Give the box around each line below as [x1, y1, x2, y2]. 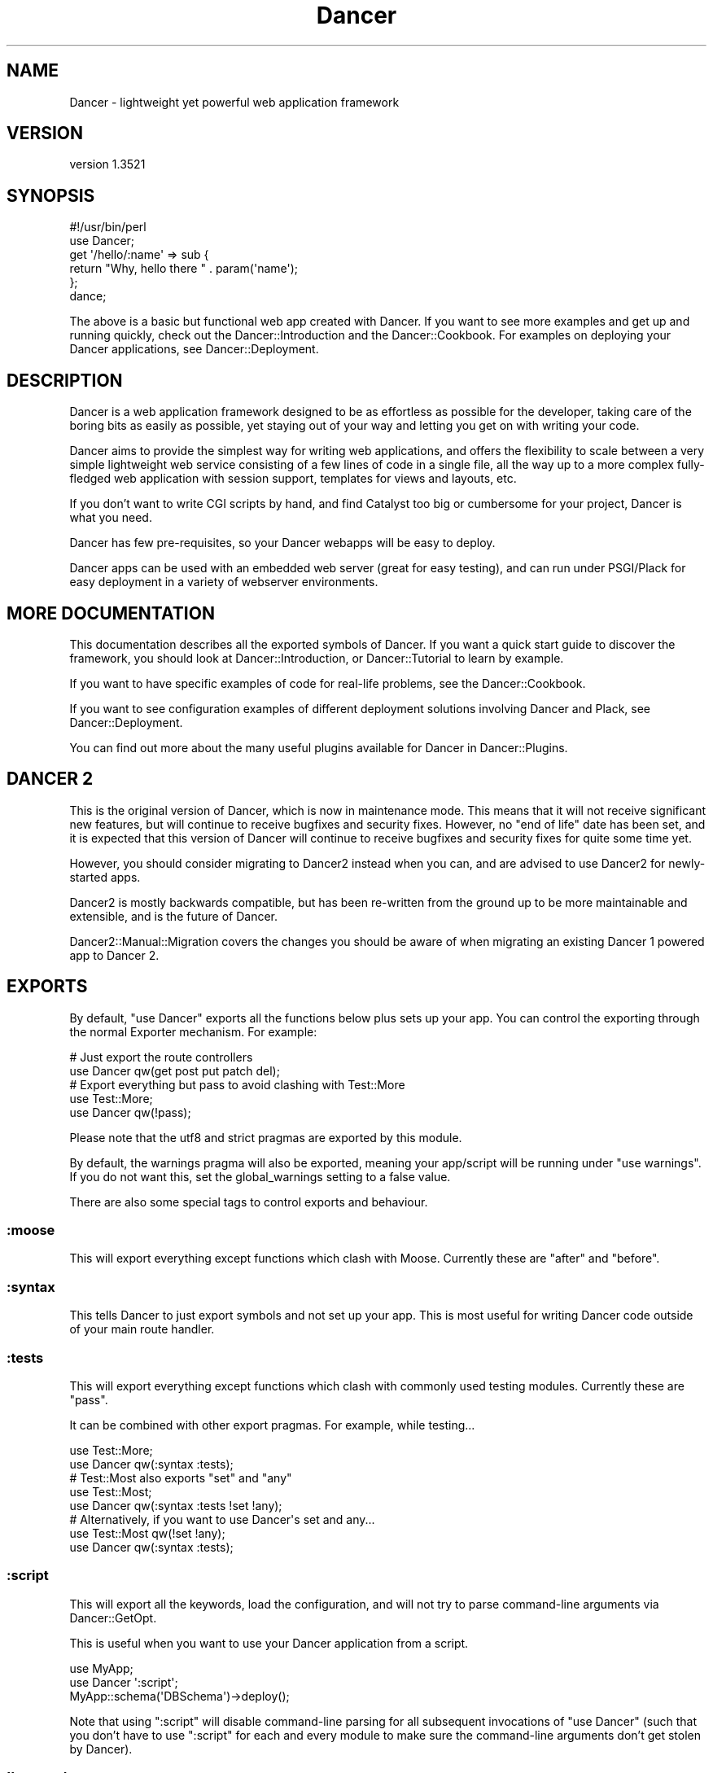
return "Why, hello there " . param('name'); [69, 261, 299, 276]
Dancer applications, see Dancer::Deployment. [69, 342, 319, 357]
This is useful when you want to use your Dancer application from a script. [69, 1635, 469, 1650]
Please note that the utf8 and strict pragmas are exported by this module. [69, 1130, 462, 1145]
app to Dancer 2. [69, 948, 160, 962]
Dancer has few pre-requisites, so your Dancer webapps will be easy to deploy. [69, 536, 496, 550]
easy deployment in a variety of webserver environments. [69, 575, 378, 589]
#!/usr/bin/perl [69, 220, 147, 234]
